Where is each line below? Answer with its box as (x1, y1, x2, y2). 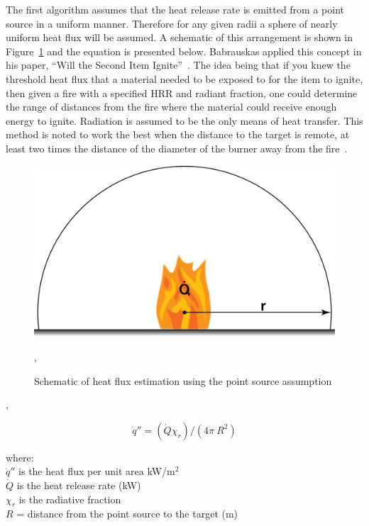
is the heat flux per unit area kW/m (18, 464, 175, 479)
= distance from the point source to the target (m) (16, 506, 238, 521)
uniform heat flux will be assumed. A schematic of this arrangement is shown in (6, 30, 353, 45)
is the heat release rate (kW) (16, 477, 141, 492)
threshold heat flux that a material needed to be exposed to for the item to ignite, (6, 71, 363, 86)
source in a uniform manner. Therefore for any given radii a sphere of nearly (6, 16, 338, 30)
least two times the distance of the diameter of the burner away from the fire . (6, 140, 348, 155)
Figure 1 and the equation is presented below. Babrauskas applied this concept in (6, 43, 362, 58)
